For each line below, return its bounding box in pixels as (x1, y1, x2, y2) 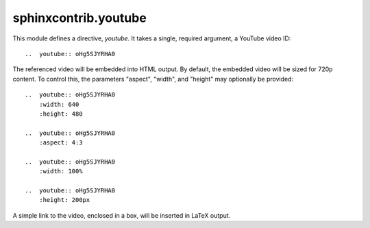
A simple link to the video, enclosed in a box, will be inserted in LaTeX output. (12, 211, 231, 219)
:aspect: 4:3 (38, 139, 83, 147)
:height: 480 (38, 110, 83, 118)
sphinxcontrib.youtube (12, 10, 147, 25)
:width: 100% (38, 168, 83, 175)
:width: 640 (38, 100, 79, 108)
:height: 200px (38, 196, 90, 204)
